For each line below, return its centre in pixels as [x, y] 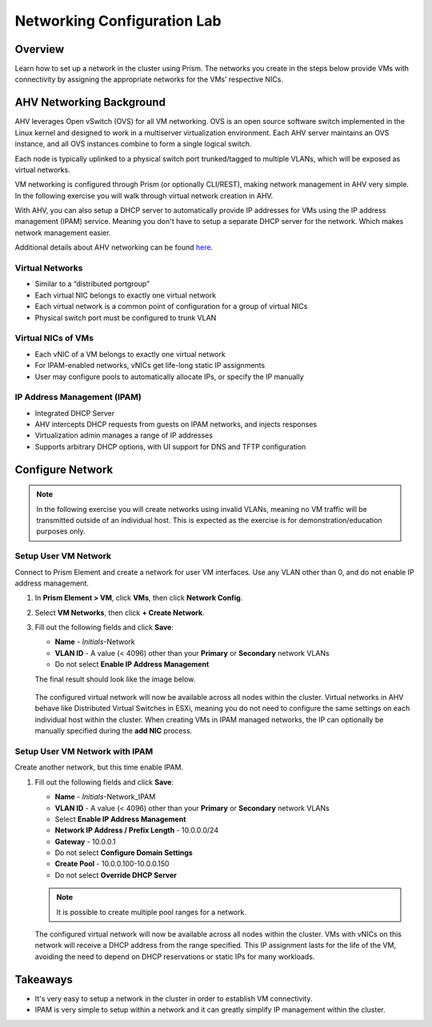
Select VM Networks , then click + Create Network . [120, 613]
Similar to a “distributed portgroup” [92, 284]
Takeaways [44, 979]
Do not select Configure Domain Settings [124, 853]
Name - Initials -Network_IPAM [105, 797]
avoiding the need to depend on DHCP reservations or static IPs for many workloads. [175, 957]
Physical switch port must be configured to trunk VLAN [126, 318]
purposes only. [61, 531]
